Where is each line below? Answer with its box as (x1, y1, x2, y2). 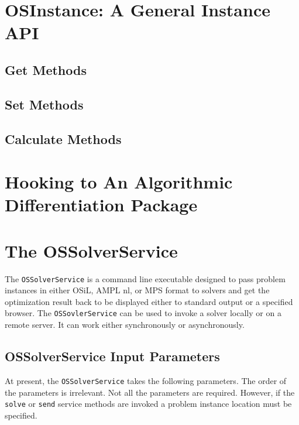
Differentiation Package (5, 193, 198, 217)
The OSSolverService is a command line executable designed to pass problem (5, 272, 286, 285)
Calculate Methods (5, 129, 122, 148)
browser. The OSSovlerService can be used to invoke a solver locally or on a (5, 307, 281, 319)
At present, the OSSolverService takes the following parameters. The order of (5, 374, 287, 386)
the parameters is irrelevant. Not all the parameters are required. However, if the (5, 386, 295, 398)
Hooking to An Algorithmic (5, 170, 233, 194)
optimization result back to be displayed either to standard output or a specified (5, 295, 293, 307)
